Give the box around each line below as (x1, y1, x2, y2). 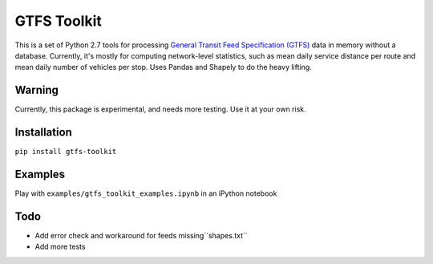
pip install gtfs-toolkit (14, 147, 117, 156)
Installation (14, 125, 72, 140)
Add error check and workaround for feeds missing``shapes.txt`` (34, 230, 248, 240)
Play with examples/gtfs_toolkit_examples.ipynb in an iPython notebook (14, 189, 277, 198)
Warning (14, 83, 59, 97)
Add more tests (34, 242, 86, 252)
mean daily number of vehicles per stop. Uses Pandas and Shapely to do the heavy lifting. (14, 63, 312, 72)
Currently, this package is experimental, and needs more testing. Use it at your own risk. (14, 104, 306, 114)
